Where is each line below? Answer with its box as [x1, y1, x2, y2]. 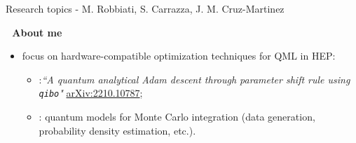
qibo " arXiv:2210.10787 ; [39, 86, 143, 100]
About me [12, 25, 62, 39]
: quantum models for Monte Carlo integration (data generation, [39, 109, 315, 124]
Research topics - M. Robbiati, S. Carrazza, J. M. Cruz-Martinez [6, 1, 285, 15]
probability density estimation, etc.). [39, 123, 196, 137]
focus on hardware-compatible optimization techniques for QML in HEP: [22, 48, 336, 63]
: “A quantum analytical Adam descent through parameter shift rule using [39, 71, 350, 86]
